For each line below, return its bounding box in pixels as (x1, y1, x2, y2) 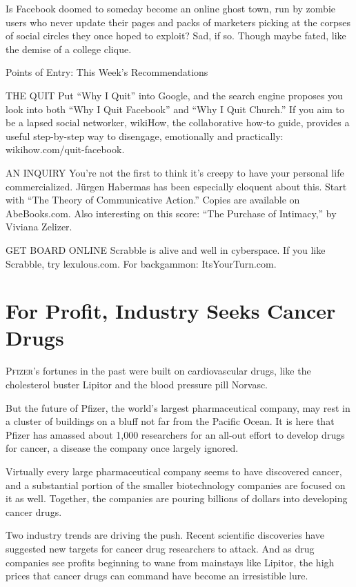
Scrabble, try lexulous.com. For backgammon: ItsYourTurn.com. (6, 256, 277, 270)
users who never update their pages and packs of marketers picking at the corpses (6, 14, 351, 29)
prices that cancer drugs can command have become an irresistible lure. (6, 568, 308, 583)
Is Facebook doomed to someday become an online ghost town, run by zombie (6, 1, 335, 15)
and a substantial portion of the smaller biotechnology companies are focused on (6, 477, 346, 492)
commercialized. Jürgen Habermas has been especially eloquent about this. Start (6, 179, 347, 193)
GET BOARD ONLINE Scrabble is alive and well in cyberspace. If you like (6, 242, 326, 257)
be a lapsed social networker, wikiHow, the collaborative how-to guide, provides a (6, 115, 350, 130)
